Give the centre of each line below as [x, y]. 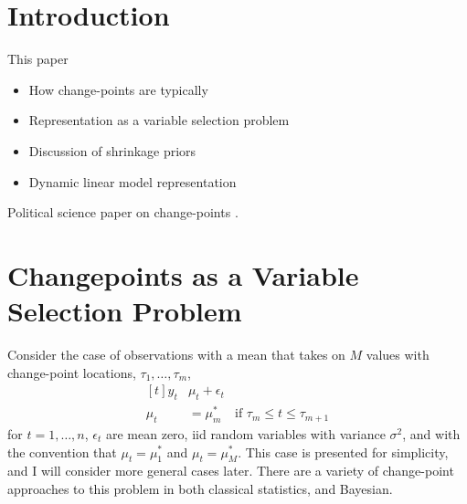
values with [398, 354]
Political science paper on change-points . [123, 212]
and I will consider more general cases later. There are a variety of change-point [231, 471]
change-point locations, [72, 372]
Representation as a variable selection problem [159, 120]
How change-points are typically [118, 89]
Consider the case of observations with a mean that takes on [176, 354]
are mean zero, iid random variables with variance [245, 433]
